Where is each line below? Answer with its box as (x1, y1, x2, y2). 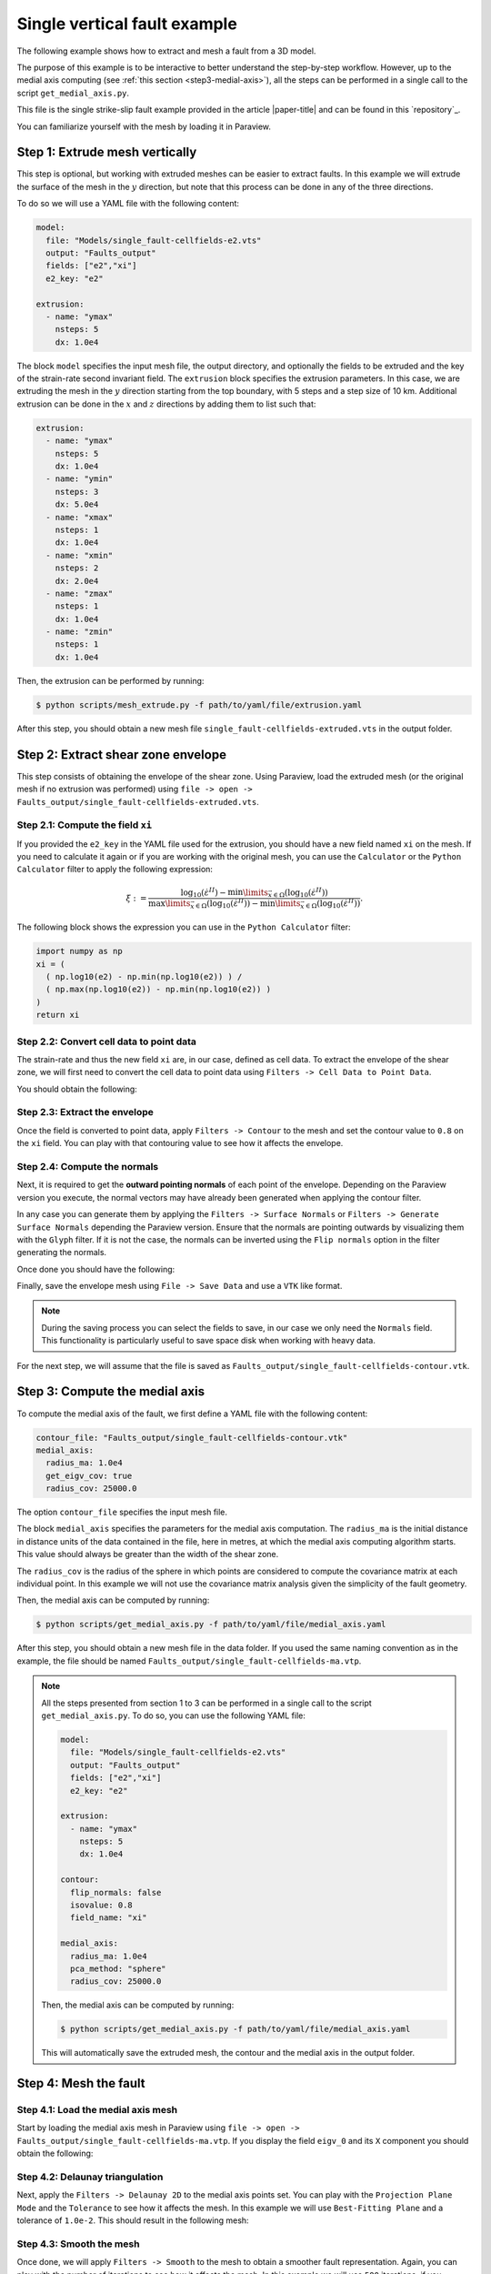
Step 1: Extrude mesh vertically (16, 145, 197, 160)
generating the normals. (16, 1247, 107, 1258)
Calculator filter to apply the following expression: (16, 864, 214, 875)
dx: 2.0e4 (55, 576, 99, 586)
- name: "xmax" (45, 512, 114, 522)
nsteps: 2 (55, 563, 99, 573)
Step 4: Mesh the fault (16, 2076, 145, 2091)
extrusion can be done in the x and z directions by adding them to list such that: (16, 398, 316, 409)
